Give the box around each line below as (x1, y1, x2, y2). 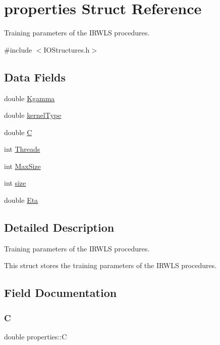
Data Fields (4, 69, 66, 84)
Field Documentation (4, 285, 117, 300)
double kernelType (4, 110, 62, 120)
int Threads (4, 144, 40, 154)
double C (4, 126, 32, 137)
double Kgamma (4, 93, 55, 103)
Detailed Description (4, 220, 115, 235)
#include (4, 44, 32, 55)
